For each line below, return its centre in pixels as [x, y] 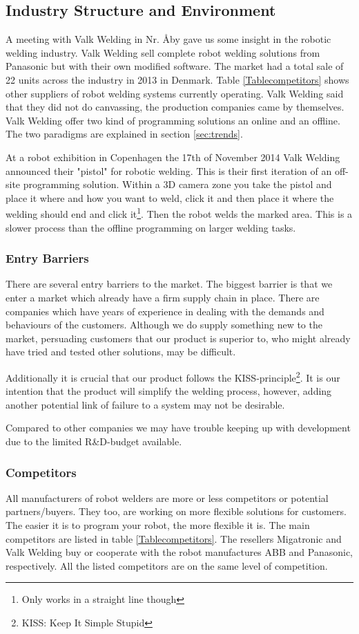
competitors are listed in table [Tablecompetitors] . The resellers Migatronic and [174, 538]
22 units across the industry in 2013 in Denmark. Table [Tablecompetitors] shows [177, 79]
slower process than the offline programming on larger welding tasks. [151, 227]
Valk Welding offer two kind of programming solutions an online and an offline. [173, 120]
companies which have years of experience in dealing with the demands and [165, 311]
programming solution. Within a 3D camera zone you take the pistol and [177, 184]
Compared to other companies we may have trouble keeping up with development [178, 428]
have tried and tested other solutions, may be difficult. [121, 352]
